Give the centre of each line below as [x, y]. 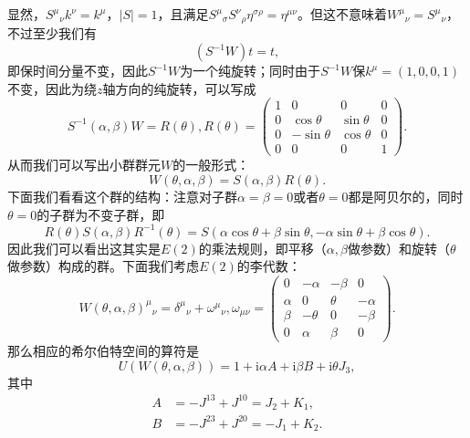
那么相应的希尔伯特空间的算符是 [103, 351]
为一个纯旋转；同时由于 [251, 71]
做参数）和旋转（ [398, 248]
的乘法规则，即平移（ [262, 248]
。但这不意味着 [342, 14]
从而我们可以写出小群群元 [84, 165]
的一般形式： [211, 165]
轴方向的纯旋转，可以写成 [179, 88]
